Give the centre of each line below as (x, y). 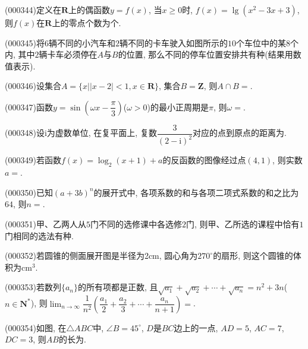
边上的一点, (196, 327)
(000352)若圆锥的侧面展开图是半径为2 (77, 256)
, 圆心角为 (178, 256)
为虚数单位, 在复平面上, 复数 (102, 133)
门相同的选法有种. (39, 235)
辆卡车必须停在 (68, 54)
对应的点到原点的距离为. (240, 133)
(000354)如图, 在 (36, 327)
